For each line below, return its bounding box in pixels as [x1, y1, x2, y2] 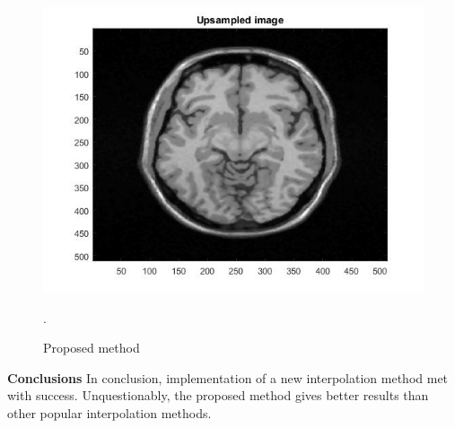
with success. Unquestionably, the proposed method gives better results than [7, 386, 429, 405]
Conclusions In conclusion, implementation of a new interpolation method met [7, 368, 449, 387]
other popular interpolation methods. [7, 403, 212, 422]
